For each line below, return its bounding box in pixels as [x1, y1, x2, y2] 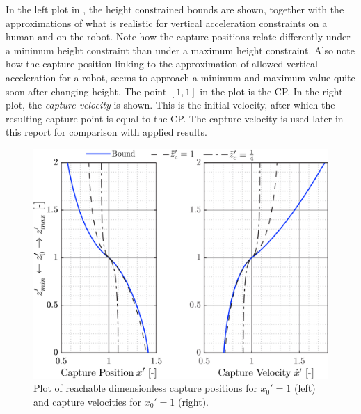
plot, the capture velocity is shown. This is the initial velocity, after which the [6, 97, 335, 112]
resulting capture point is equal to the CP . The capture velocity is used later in [6, 111, 344, 125]
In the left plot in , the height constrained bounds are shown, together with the [6, 2, 344, 16]
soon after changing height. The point [6, 83, 167, 98]
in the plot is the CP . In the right [200, 83, 343, 98]
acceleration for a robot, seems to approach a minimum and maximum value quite [6, 70, 355, 84]
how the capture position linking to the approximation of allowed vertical [6, 56, 319, 71]
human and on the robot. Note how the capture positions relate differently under [6, 29, 351, 44]
